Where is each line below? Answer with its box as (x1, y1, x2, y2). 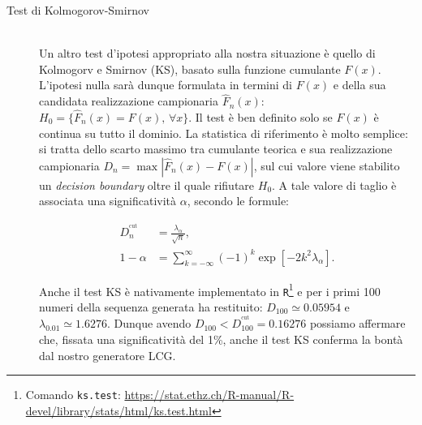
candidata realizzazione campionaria (39, 92, 218, 109)
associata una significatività (39, 192, 177, 209)
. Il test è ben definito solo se (188, 109, 333, 125)
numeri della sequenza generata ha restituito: (39, 298, 263, 315)
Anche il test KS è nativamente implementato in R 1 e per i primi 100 (39, 280, 381, 299)
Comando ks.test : (25, 386, 121, 403)
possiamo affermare (309, 315, 406, 332)
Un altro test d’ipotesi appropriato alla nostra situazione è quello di (39, 45, 376, 62)
